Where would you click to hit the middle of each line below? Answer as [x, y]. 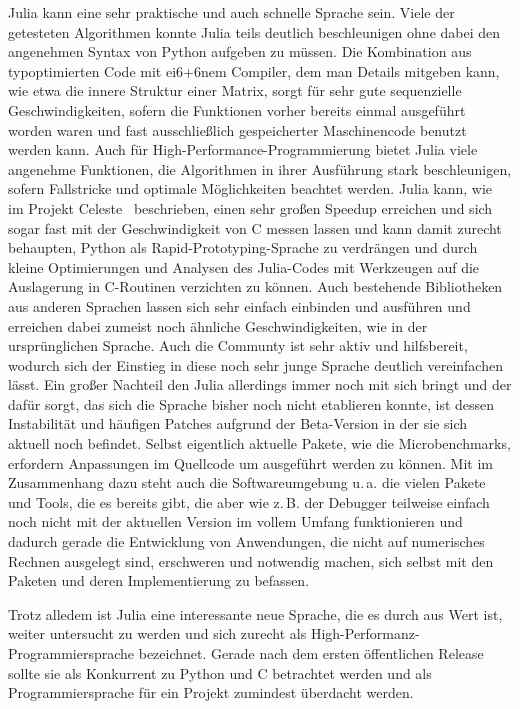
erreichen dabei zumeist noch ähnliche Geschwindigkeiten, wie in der [218, 325]
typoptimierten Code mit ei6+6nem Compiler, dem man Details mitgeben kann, [254, 70]
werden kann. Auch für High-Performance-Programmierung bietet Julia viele [243, 149]
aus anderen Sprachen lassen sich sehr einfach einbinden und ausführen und [239, 305]
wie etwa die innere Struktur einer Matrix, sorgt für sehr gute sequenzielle [235, 90]
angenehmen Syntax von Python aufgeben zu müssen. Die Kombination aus [240, 51]
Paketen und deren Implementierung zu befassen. [159, 580]
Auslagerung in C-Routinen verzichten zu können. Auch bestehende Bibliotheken [255, 286]
